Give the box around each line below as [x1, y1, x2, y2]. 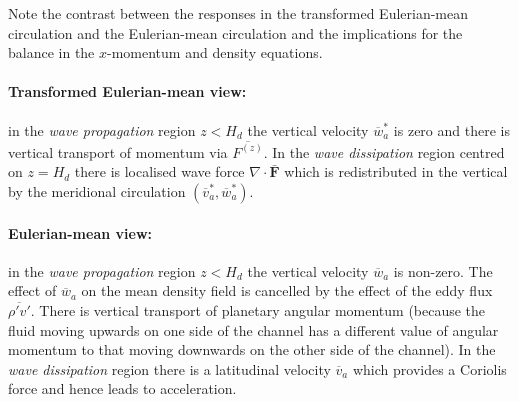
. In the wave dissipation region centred [263, 141, 505, 162]
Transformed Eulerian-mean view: [8, 81, 247, 102]
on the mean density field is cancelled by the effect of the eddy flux [81, 280, 493, 301]
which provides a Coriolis [352, 358, 507, 379]
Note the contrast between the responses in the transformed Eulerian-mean [8, 3, 469, 23]
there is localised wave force [74, 161, 245, 182]
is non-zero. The [393, 260, 493, 281]
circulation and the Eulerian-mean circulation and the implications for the [8, 22, 463, 43]
